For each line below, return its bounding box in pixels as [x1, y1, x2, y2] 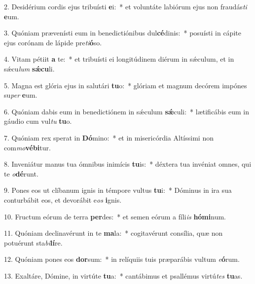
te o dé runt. [4, 168, 38, 178]
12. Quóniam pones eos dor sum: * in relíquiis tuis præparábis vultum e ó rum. [4, 254, 240, 264]
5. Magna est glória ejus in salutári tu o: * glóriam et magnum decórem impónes [4, 80, 247, 90]
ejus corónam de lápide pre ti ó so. [4, 37, 102, 47]
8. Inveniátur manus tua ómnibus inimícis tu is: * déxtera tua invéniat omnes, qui [4, 159, 252, 169]
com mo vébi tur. [4, 142, 51, 152]
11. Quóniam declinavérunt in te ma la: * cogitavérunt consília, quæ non [4, 228, 223, 238]
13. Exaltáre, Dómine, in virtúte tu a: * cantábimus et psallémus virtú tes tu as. [4, 270, 243, 281]
